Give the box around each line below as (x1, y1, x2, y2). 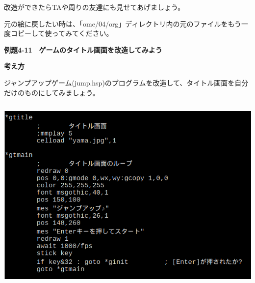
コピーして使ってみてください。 (10, 28, 113, 38)
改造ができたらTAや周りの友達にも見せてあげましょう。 (4, 2, 185, 12)
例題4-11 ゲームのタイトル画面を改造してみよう (4, 44, 162, 55)
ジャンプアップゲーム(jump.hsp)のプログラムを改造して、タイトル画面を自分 (4, 77, 249, 87)
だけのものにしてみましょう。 (4, 87, 100, 97)
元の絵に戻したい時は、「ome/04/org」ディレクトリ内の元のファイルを (4, 18, 228, 28)
